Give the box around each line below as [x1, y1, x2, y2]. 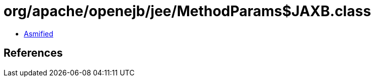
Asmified [24, 29, 54, 38]
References [4, 47, 63, 60]
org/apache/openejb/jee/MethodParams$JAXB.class [4, 3, 371, 20]
